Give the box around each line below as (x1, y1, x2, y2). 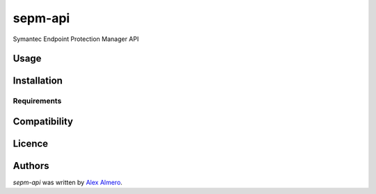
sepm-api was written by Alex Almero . (13, 178, 123, 187)
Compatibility (13, 115, 73, 127)
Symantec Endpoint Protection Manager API (13, 35, 139, 43)
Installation (13, 75, 63, 87)
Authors (13, 160, 49, 172)
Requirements (13, 96, 62, 106)
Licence (13, 138, 49, 149)
